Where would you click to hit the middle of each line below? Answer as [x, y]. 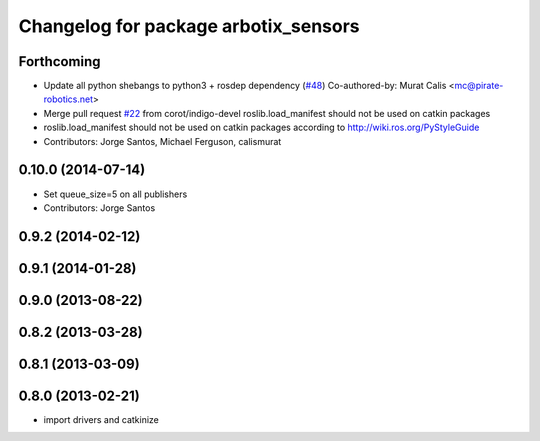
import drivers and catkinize [101, 419]
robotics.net [68, 99]
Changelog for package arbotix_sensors [189, 26]
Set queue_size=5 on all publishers [115, 194]
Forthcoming [59, 61]
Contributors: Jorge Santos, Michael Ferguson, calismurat [162, 141]
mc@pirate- [479, 86]
